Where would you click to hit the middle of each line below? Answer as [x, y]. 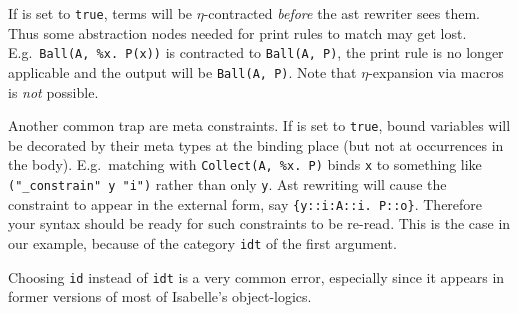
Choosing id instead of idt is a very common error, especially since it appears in [256, 276]
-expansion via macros [436, 71]
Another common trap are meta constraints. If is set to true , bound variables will [259, 125]
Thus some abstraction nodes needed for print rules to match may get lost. [237, 32]
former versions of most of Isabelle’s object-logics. [160, 296]
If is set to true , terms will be [100, 13]
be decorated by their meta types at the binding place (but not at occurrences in [256, 144]
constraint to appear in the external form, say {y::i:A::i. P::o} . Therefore [245, 203]
